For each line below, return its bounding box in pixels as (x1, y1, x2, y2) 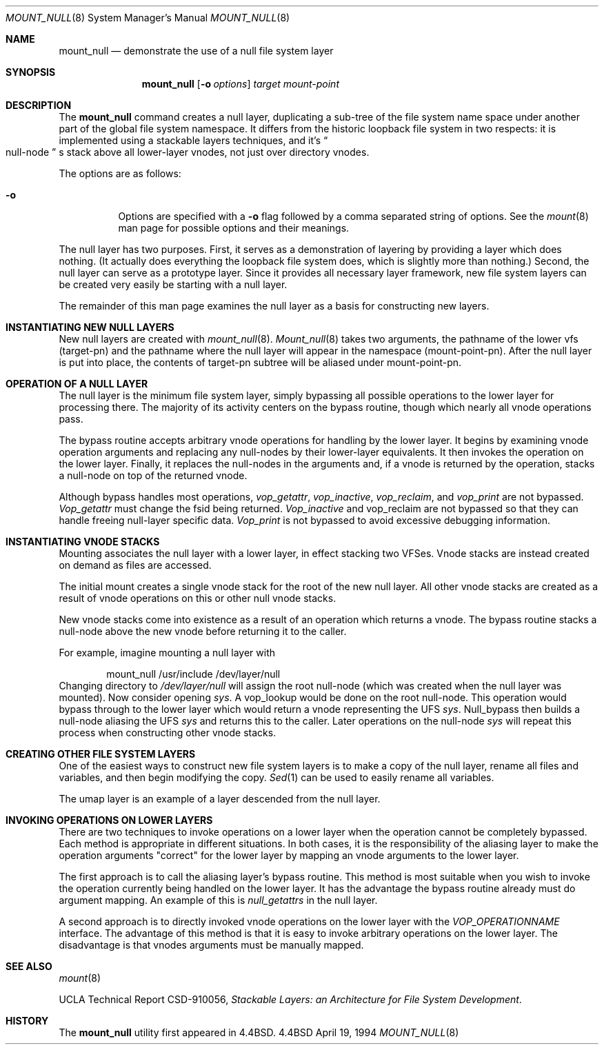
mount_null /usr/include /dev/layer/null (106, 668, 281, 680)
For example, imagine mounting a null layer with (59, 647, 276, 658)
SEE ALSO (6, 960, 52, 972)
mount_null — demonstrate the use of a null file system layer (59, 45, 334, 57)
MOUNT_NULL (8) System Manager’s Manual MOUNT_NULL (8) (6, 12, 290, 23)
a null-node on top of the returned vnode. (59, 470, 248, 481)
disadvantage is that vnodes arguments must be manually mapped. (59, 939, 364, 951)
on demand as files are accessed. (59, 559, 212, 571)
